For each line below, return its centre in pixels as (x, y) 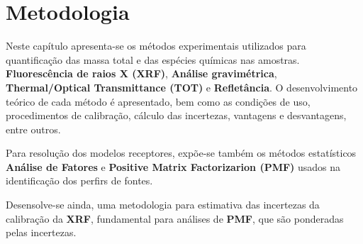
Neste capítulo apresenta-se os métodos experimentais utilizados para (156, 46)
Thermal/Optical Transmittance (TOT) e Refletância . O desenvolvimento (182, 87)
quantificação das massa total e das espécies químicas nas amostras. (153, 59)
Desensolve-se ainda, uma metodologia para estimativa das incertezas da (163, 205)
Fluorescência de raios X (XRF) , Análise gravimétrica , (141, 73)
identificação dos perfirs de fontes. (79, 181)
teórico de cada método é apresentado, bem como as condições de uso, (158, 101)
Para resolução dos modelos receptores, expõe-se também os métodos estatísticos (181, 153)
